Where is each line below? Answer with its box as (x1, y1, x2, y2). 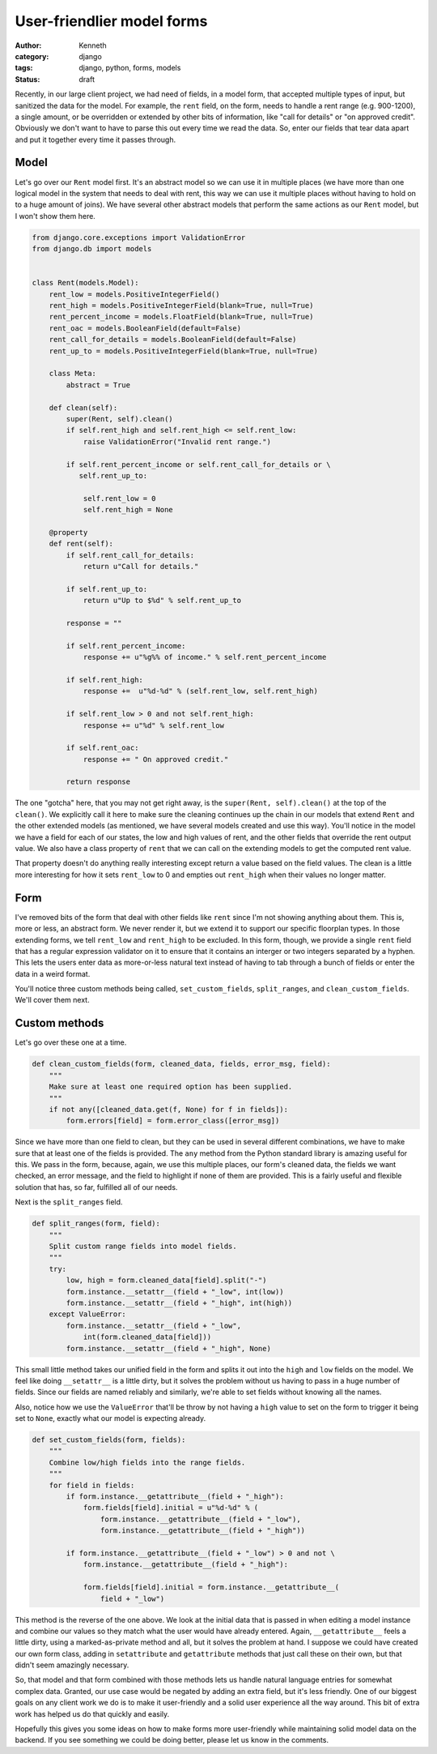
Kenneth (78, 41, 107, 50)
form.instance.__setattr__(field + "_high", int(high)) (66, 1298, 293, 1307)
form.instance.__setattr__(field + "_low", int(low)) (66, 1287, 284, 1296)
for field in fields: (49, 1480, 135, 1490)
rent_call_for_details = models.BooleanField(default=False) (49, 335, 297, 344)
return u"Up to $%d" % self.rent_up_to (83, 596, 242, 605)
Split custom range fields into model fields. (49, 1242, 238, 1251)
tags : (15, 63, 33, 73)
